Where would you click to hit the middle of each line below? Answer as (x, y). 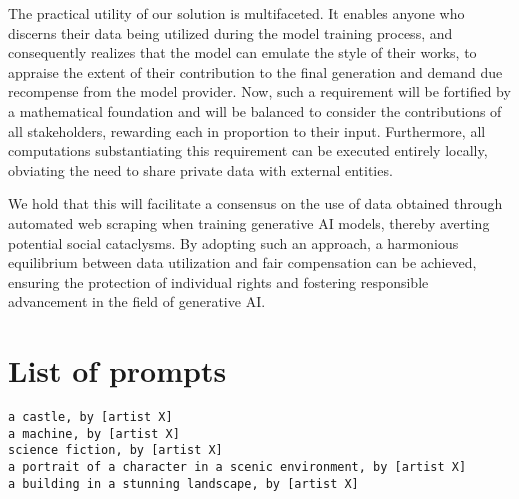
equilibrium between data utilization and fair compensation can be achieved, (242, 262)
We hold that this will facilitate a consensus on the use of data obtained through (255, 203)
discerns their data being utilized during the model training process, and (230, 32)
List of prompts (117, 370)
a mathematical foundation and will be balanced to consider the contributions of (255, 110)
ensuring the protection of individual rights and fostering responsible (218, 281)
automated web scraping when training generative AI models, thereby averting (249, 222)
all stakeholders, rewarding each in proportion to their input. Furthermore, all (247, 130)
